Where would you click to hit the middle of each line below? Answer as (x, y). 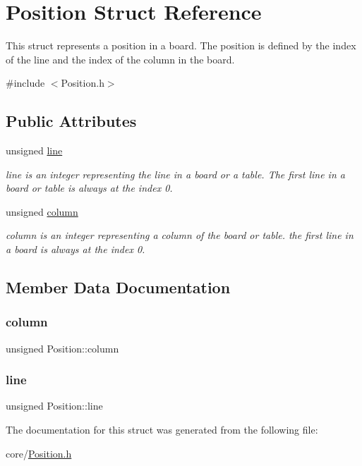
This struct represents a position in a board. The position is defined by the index (181, 45)
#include (25, 83)
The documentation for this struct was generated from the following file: (162, 430)
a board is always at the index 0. (76, 249)
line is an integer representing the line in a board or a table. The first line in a (175, 174)
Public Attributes (71, 121)
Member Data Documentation (118, 287)
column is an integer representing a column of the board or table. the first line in (180, 235)
